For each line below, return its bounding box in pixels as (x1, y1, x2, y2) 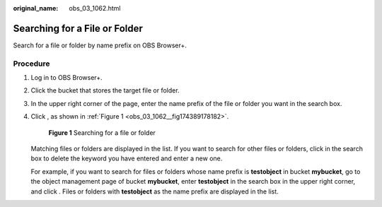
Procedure (13, 59, 50, 69)
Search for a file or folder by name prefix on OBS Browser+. (13, 41, 187, 49)
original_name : (13, 4, 59, 12)
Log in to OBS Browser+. (30, 73, 103, 82)
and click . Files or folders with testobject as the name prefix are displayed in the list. (30, 187, 279, 196)
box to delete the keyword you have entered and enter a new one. (30, 154, 223, 162)
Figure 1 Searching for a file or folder (48, 128, 156, 137)
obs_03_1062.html (69, 4, 121, 12)
